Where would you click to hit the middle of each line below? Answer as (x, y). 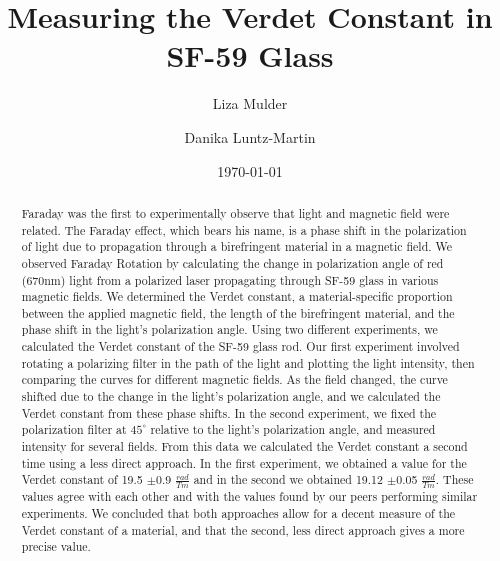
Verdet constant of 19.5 (82, 479)
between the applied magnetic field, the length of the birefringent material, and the (238, 312)
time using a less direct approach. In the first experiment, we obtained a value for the (244, 462)
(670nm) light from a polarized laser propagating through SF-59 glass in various (230, 279)
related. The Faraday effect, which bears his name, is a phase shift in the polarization (244, 229)
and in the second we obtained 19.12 (288, 479)
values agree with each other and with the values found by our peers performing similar (249, 496)
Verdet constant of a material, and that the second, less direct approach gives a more (243, 529)
